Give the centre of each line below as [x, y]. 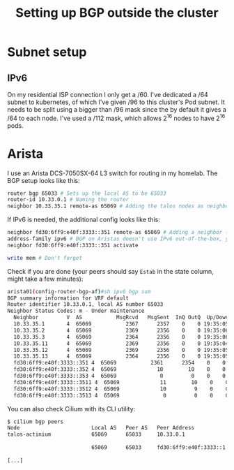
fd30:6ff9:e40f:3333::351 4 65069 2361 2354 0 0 [120, 363]
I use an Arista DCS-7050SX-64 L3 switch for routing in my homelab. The [112, 173]
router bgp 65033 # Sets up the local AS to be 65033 [87, 193]
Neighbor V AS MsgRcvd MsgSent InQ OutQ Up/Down [121, 318]
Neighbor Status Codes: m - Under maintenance [76, 311]
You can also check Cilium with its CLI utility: [71, 409]
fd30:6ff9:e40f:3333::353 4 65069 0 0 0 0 [120, 376]
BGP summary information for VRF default [68, 298]
